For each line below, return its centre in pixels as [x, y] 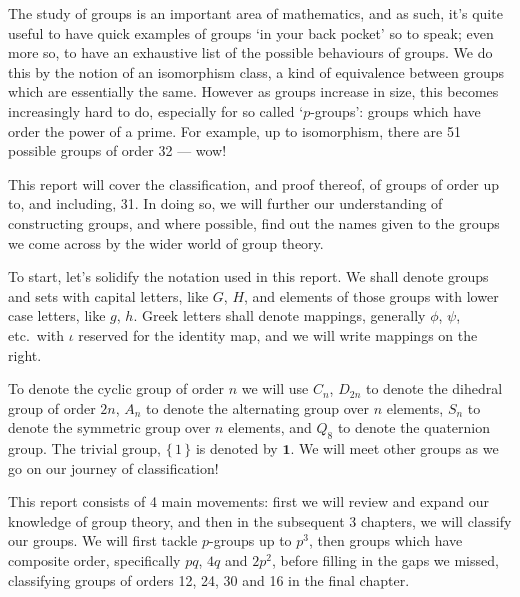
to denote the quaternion [414, 427]
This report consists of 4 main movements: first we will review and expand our [248, 501]
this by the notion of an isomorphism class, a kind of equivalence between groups [256, 71]
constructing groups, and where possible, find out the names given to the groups [254, 222]
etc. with [36, 334]
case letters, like [57, 315]
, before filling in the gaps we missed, [385, 560]
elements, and [270, 427]
